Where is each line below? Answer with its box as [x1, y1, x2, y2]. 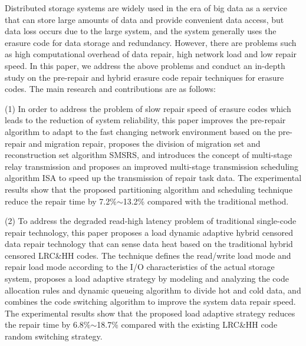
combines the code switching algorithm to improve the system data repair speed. [5, 295, 296, 308]
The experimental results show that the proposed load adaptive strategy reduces [5, 307, 295, 319]
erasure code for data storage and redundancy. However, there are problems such [5, 36, 297, 48]
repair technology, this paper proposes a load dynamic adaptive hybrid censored [5, 226, 294, 238]
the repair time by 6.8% [5, 318, 91, 331]
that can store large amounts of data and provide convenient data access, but [5, 13, 284, 25]
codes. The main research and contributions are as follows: [5, 83, 216, 95]
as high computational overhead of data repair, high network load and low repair [5, 48, 297, 60]
